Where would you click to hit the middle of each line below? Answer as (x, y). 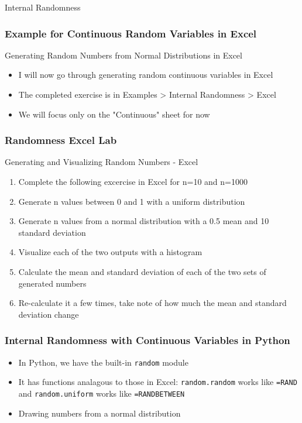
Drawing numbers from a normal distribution (99, 413)
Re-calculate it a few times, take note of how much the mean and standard (152, 303)
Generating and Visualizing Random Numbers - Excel (102, 162)
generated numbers (52, 283)
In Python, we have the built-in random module (103, 362)
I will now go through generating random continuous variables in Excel (146, 75)
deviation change (49, 314)
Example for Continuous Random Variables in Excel (131, 33)
